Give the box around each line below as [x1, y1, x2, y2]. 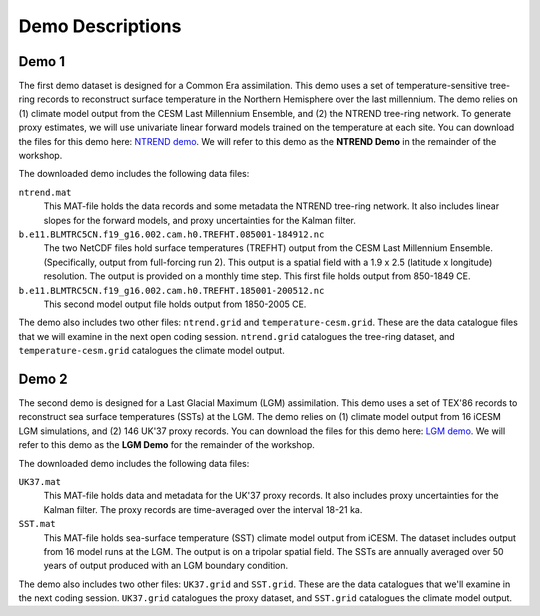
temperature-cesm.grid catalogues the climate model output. [18, 345, 285, 357]
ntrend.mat [18, 186, 72, 198]
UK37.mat [18, 476, 62, 487]
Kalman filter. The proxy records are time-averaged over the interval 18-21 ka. [43, 503, 363, 515]
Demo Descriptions [18, 15, 182, 37]
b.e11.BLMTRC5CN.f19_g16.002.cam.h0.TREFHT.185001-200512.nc [18, 285, 325, 296]
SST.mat [18, 518, 57, 530]
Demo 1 [18, 53, 65, 70]
